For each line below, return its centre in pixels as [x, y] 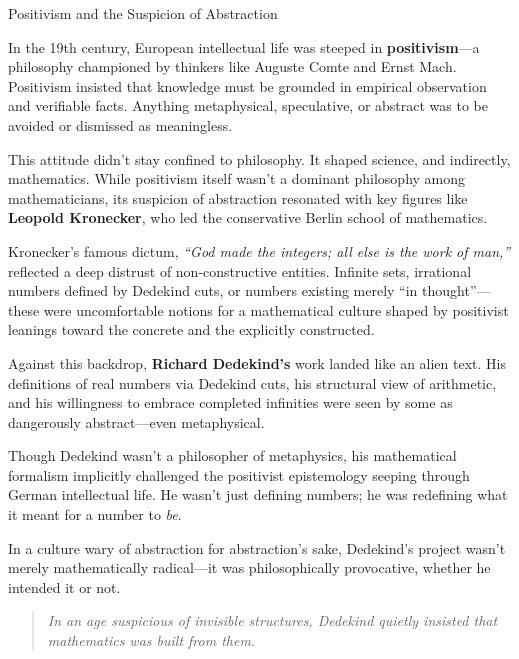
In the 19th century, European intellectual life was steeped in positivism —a [244, 46]
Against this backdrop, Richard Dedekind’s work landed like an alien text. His [257, 362]
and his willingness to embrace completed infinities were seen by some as [230, 402]
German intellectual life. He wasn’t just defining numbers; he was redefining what [258, 494]
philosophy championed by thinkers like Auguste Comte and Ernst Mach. [232, 66]
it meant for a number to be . [95, 514]
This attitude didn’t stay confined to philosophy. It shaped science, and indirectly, [259, 158]
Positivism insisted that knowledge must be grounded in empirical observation [247, 85]
